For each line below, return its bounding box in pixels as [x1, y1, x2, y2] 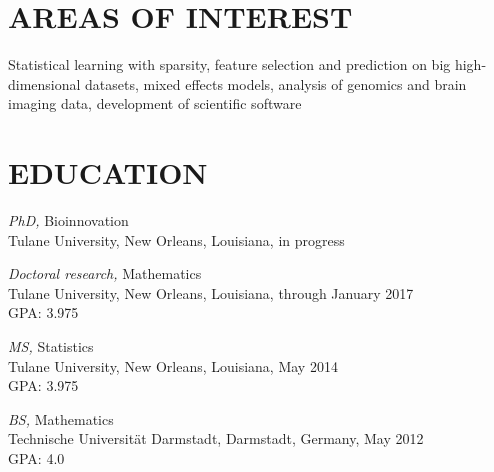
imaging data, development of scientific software [8, 93, 302, 114]
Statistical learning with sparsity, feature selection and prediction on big [8, 54, 451, 75]
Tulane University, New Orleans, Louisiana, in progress [8, 229, 345, 250]
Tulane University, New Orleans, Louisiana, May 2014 [8, 355, 338, 376]
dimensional [8, 73, 81, 94]
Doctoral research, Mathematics [8, 263, 202, 284]
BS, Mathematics [8, 408, 114, 429]
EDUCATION [8, 152, 208, 193]
